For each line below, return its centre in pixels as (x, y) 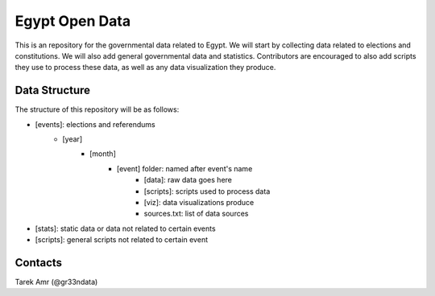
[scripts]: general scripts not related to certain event (122, 240)
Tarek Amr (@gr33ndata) (56, 282)
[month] (103, 154)
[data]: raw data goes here (188, 180)
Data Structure (53, 90)
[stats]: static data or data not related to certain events (126, 228)
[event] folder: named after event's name (185, 168)
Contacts (39, 263)
